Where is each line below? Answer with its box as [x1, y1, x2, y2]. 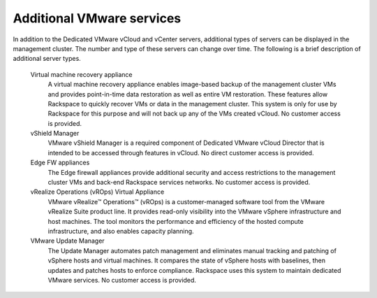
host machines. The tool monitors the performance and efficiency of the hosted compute [47, 217, 304, 225]
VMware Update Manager [30, 236, 105, 245]
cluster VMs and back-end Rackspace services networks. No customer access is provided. [47, 178, 311, 187]
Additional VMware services [13, 10, 182, 26]
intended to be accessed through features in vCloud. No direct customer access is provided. [47, 148, 314, 157]
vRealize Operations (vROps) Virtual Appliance [30, 187, 165, 196]
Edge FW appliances [30, 158, 90, 167]
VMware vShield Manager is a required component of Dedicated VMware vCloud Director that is [47, 139, 325, 147]
